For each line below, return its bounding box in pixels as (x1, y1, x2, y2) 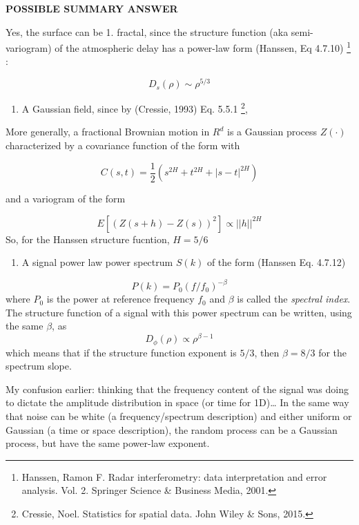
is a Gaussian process (227, 124, 318, 139)
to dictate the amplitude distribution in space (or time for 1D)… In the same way (6, 395, 349, 410)
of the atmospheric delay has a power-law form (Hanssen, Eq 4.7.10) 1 (55, 39, 351, 55)
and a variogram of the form (6, 191, 126, 206)
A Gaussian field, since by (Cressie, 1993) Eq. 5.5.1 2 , (21, 99, 248, 115)
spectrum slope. (6, 359, 72, 373)
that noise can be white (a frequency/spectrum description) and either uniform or (6, 408, 352, 423)
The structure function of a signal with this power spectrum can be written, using (6, 305, 352, 319)
